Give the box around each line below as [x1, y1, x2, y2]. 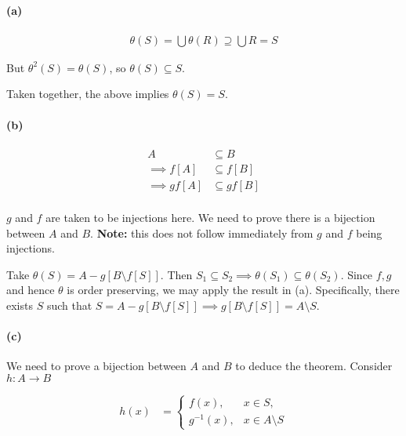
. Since [340, 266, 373, 282]
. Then [160, 266, 193, 282]
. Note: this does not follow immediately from [90, 224, 314, 241]
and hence [6, 282, 55, 298]
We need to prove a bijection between [6, 358, 187, 374]
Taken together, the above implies [6, 85, 169, 102]
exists [6, 296, 33, 313]
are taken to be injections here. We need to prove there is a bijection [45, 209, 375, 225]
